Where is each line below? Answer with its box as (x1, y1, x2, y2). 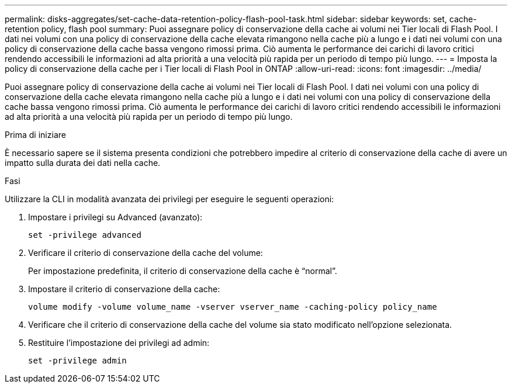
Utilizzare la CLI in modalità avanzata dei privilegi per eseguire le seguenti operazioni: (5, 194, 334, 204)
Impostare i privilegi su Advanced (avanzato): (28, 212, 203, 222)
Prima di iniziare (5, 130, 66, 140)
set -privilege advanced (28, 230, 141, 240)
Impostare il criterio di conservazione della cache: (28, 284, 220, 294)
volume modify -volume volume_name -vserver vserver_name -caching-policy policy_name (28, 302, 437, 311)
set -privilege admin (28, 356, 127, 365)
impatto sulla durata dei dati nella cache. (5, 158, 161, 168)
